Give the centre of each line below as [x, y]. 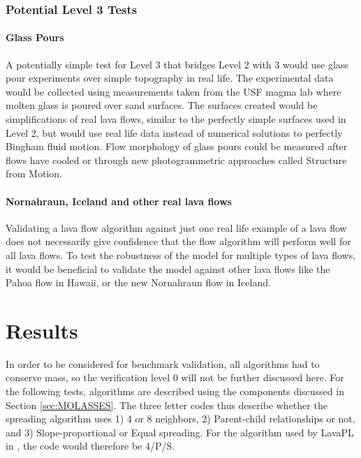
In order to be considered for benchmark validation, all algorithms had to [163, 363]
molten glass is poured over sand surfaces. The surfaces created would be [162, 105]
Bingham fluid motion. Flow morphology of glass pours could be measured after [177, 146]
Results [42, 330]
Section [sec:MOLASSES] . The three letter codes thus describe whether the [167, 405]
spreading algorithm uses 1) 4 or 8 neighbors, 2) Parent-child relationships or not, [180, 419]
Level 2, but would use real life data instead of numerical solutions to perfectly [174, 132]
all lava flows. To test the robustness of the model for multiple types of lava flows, [181, 254]
